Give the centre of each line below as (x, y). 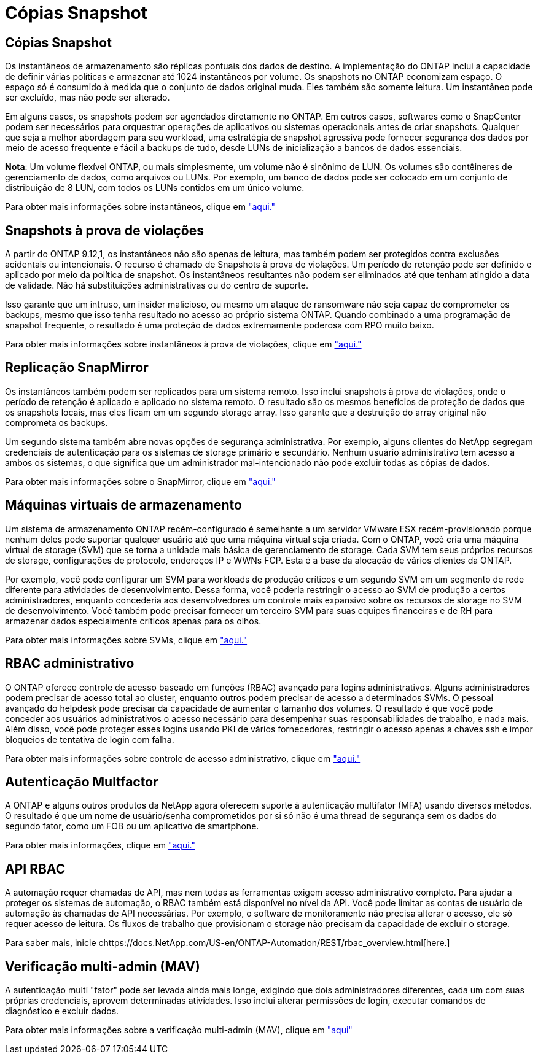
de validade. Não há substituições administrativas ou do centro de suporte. (157, 285)
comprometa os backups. (57, 422)
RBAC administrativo (70, 664)
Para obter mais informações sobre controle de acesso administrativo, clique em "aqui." (183, 758)
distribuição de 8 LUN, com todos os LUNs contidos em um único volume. (155, 188)
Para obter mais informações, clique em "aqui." (100, 845)
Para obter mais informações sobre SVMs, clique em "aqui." (126, 640)
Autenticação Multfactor (82, 782)
